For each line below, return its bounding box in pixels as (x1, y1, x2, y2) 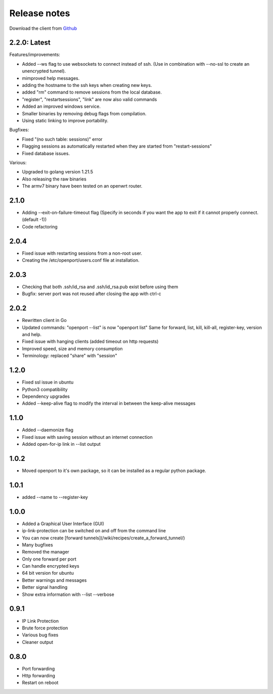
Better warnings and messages (22, 577, 87, 583)
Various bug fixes (22, 632, 59, 638)
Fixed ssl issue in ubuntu (22, 379, 74, 385)
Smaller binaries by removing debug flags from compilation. (22, 110, 147, 116)
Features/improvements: (9, 52, 61, 58)
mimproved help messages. (22, 75, 80, 81)
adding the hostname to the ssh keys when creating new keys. (22, 82, 152, 88)
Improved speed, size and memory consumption (22, 345, 123, 351)
